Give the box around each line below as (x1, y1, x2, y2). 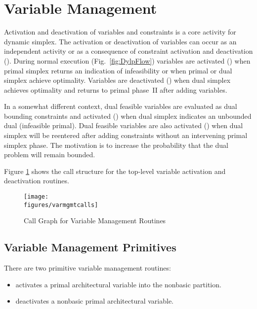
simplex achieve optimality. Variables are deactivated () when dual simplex (4, 75, 231, 85)
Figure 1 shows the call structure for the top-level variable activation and (4, 166, 226, 176)
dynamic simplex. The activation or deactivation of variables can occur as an (4, 36, 237, 46)
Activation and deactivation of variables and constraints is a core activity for (4, 27, 236, 37)
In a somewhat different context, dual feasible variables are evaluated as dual (4, 101, 237, 111)
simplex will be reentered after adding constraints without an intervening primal (4, 130, 248, 140)
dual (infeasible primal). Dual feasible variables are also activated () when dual (4, 120, 243, 131)
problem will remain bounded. (4, 149, 95, 160)
